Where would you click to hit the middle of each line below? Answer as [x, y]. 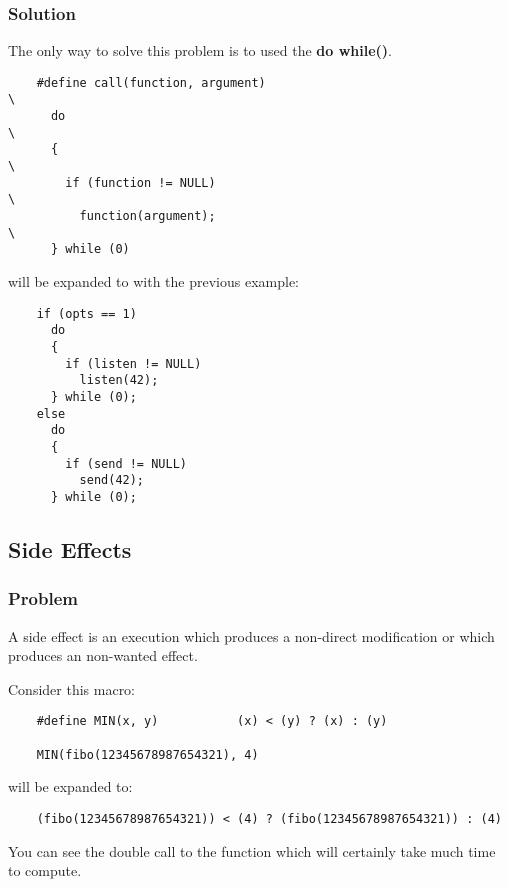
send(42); [112, 480]
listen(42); [119, 380]
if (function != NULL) [140, 182]
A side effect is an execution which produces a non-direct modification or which [251, 635]
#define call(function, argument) [151, 82]
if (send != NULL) [126, 463]
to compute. [45, 870]
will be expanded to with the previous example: [154, 281]
